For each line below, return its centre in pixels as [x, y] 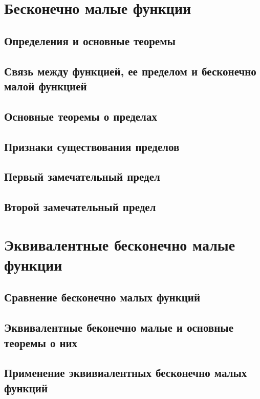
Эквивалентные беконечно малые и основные [119, 327]
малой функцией [46, 85]
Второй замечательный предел [80, 207]
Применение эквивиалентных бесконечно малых [126, 373]
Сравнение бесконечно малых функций [102, 297]
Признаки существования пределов [92, 146]
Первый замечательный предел [82, 176]
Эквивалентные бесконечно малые [120, 244]
